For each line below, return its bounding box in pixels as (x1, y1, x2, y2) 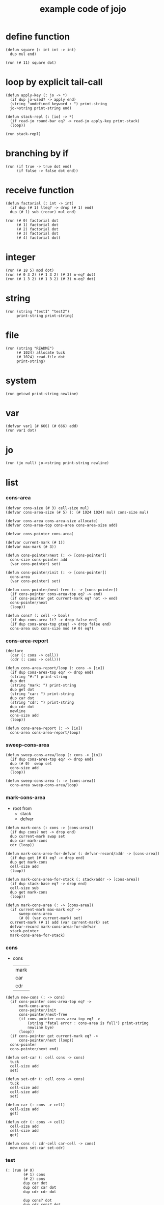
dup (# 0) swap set (10, 761, 52, 766)
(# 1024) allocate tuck (16, 350, 65, 355)
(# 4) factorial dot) (16, 235, 61, 240)
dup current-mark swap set (10, 834, 65, 839)
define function (5, 31, 70, 42)
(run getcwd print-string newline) (5, 391, 79, 396)
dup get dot (10, 687, 35, 692)
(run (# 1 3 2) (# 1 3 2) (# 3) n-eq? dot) (5, 276, 96, 281)
